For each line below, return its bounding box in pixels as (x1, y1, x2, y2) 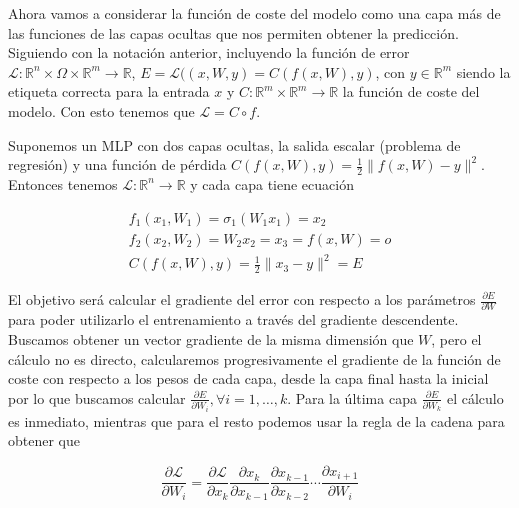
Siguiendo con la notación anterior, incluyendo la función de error (8, 42, 410, 63)
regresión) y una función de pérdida (8, 154, 227, 175)
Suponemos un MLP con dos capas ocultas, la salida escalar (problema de (8, 134, 461, 155)
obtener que (8, 430, 80, 451)
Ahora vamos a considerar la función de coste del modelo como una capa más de (8, 3, 501, 23)
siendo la (456, 61, 511, 82)
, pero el (431, 328, 482, 349)
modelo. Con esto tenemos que (8, 100, 195, 121)
